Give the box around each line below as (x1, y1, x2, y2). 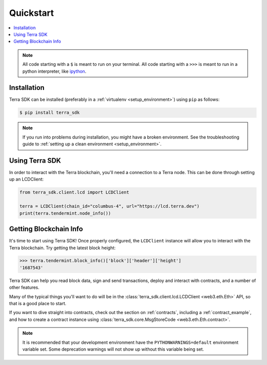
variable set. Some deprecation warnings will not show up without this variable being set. (22, 346, 204, 352)
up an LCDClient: (9, 176, 44, 182)
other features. (9, 284, 40, 290)
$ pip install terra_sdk (19, 110, 80, 116)
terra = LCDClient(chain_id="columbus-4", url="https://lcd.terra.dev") (19, 203, 200, 209)
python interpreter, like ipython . (22, 68, 87, 74)
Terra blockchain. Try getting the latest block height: (9, 245, 116, 251)
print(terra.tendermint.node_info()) (19, 210, 111, 216)
